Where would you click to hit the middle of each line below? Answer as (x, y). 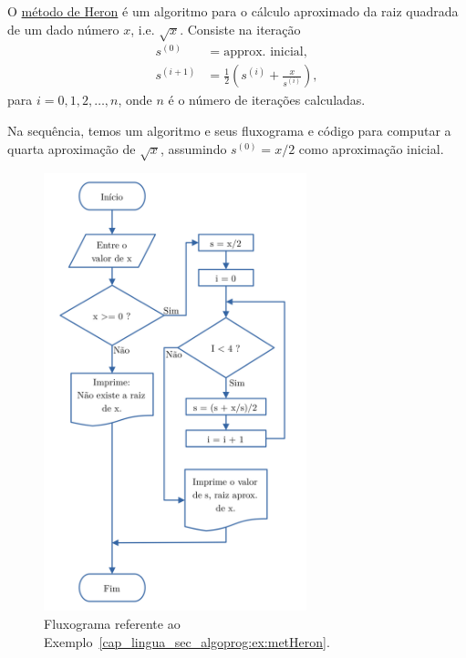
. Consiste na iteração (240, 29)
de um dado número (63, 29)
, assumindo (193, 148)
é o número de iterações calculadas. (267, 100)
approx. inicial (264, 52)
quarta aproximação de (72, 148)
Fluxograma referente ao (112, 623)
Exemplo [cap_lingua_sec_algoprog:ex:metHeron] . (187, 641)
